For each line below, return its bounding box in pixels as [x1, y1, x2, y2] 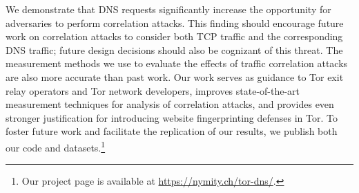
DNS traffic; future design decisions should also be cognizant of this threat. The [6, 42, 343, 57]
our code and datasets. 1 [6, 138, 106, 154]
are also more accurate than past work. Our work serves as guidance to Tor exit [6, 69, 344, 84]
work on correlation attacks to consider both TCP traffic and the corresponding [6, 29, 343, 44]
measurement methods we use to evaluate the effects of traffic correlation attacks [6, 56, 348, 71]
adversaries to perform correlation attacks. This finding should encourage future [6, 15, 344, 30]
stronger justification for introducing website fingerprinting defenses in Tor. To [6, 110, 338, 125]
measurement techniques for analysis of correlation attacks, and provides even [6, 97, 334, 111]
